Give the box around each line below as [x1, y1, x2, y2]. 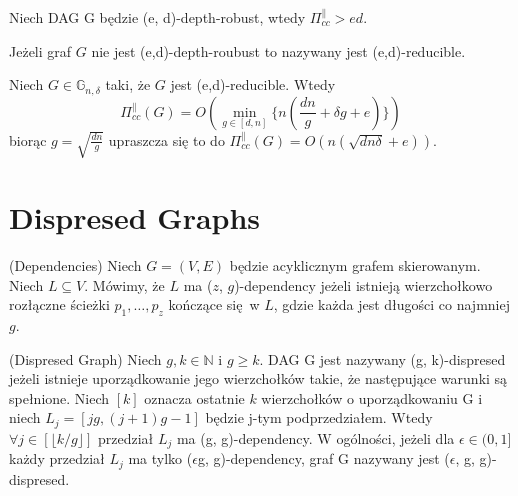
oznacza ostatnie [144, 387, 245, 408]
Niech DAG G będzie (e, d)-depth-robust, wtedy [9, 7, 306, 27]
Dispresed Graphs [9, 197, 261, 238]
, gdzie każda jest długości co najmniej [273, 294, 510, 315]
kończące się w [168, 294, 260, 315]
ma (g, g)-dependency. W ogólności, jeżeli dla [176, 427, 455, 448]
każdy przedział [9, 448, 105, 469]
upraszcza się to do [108, 129, 225, 150]
